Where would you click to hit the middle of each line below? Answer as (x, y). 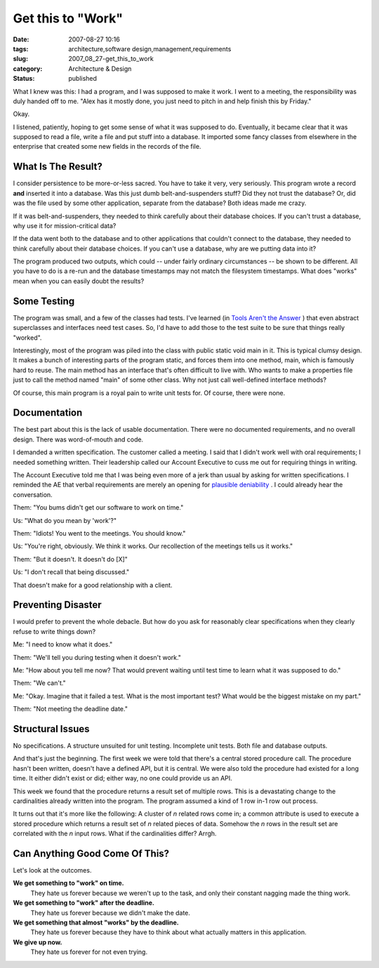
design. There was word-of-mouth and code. (78, 439)
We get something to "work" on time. (68, 883)
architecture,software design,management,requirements (150, 48)
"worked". (27, 338)
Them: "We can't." (39, 683)
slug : (20, 59)
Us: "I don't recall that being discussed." (71, 572)
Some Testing (44, 301)
